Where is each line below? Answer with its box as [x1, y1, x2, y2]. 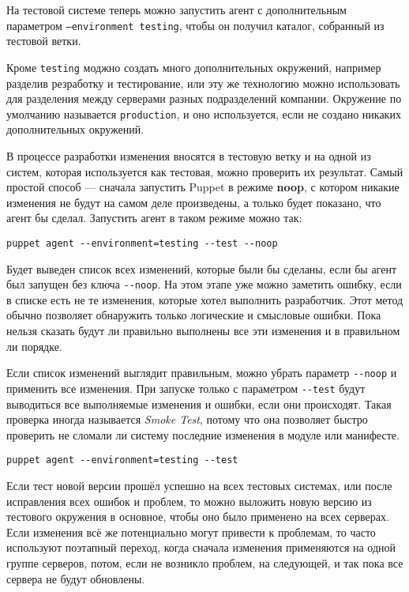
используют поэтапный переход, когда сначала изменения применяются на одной [6, 539, 396, 556]
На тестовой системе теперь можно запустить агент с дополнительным [6, 2, 347, 17]
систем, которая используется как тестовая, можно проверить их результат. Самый [6, 163, 403, 179]
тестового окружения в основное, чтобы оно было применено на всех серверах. [6, 508, 389, 525]
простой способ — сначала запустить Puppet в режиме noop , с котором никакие [6, 179, 400, 195]
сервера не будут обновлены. [6, 570, 145, 586]
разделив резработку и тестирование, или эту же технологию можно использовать [6, 74, 400, 91]
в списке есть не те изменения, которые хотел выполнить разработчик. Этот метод [6, 291, 403, 307]
